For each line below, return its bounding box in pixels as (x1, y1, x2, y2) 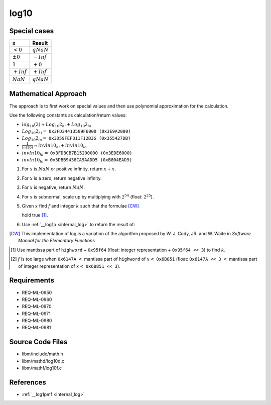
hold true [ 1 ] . (22, 212, 48, 218)
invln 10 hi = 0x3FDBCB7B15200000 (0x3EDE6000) (22, 150, 132, 157)
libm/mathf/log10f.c (22, 365, 62, 371)
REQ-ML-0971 (22, 311, 51, 317)
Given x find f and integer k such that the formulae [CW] (22, 202, 139, 209)
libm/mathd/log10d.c (22, 358, 65, 364)
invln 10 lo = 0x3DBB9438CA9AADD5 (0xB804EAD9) (22, 157, 132, 164)
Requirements (9, 276, 55, 285)
